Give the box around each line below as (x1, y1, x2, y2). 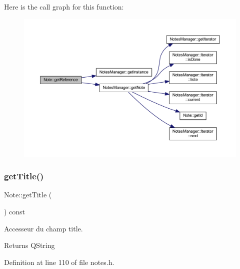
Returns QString (4, 240, 55, 250)
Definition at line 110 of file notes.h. (4, 256, 114, 267)
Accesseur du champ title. (4, 223, 83, 233)
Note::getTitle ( (4, 189, 52, 200)
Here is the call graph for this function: (4, 2, 124, 12)
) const (4, 206, 25, 216)
